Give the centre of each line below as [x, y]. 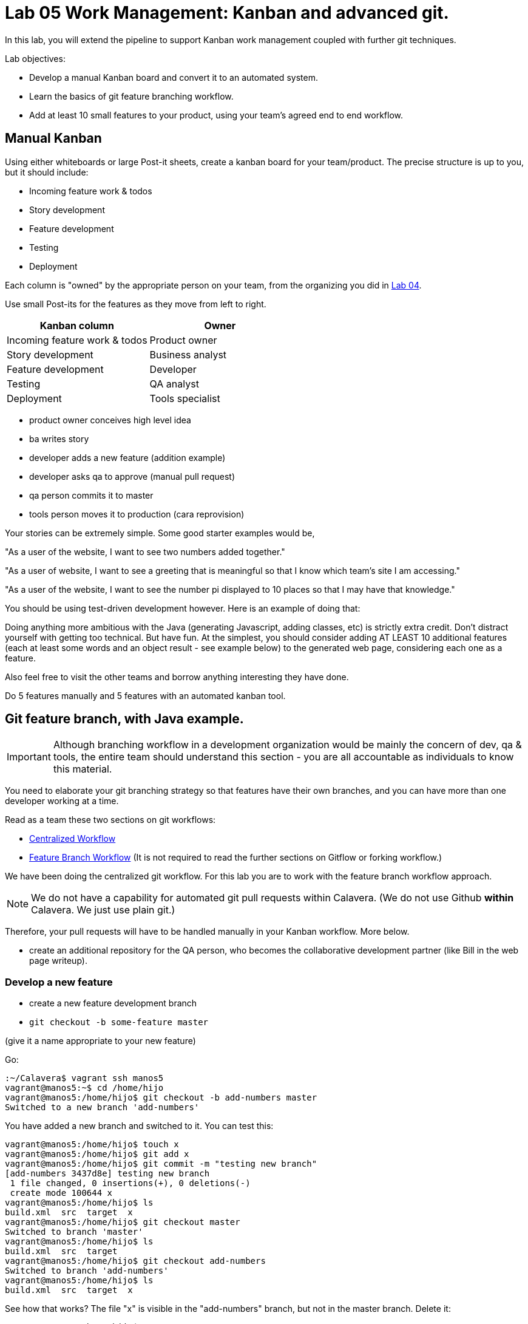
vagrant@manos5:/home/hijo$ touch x [92, 1145]
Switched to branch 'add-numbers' [87, 1271]
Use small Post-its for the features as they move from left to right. [136, 304]
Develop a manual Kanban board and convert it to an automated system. [174, 77]
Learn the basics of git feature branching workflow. [131, 96]
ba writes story [59, 438]
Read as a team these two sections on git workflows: [110, 820]
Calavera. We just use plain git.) [103, 910]
